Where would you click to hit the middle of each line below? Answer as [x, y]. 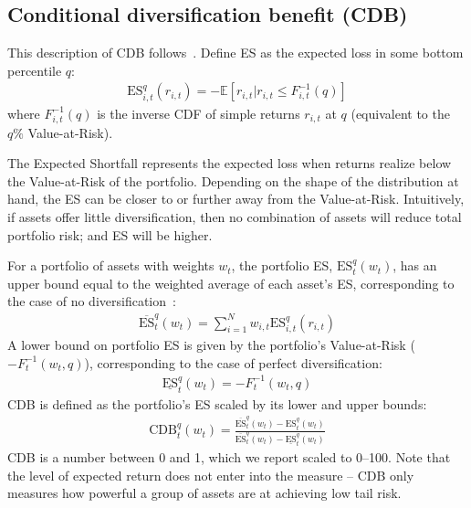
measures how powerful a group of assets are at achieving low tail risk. [204, 493]
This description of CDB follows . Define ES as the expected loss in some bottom [235, 53]
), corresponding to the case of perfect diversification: [233, 362]
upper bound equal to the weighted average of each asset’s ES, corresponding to [231, 283]
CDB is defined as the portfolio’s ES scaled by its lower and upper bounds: [217, 403]
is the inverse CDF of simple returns [199, 113]
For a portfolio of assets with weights [111, 265]
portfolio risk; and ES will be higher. [110, 234]
